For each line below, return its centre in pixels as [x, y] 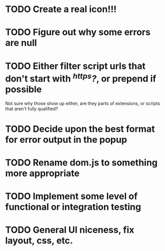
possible [23, 89]
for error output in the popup [66, 140]
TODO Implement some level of [71, 196]
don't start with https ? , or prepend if [81, 77]
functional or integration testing [73, 207]
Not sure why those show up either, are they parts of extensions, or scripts [82, 103]
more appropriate [42, 173]
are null [21, 43]
